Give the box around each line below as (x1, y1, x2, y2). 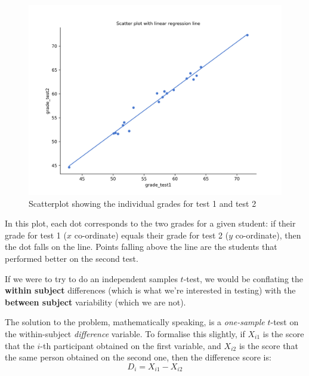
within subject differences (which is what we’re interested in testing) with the (5, 284, 296, 296)
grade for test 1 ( (5, 228, 67, 241)
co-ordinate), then (235, 228, 301, 241)
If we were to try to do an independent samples (5, 272, 178, 285)
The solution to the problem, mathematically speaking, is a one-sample (5, 316, 265, 328)
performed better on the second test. (5, 252, 138, 264)
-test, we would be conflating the (183, 272, 303, 285)
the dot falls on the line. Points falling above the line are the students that (5, 240, 277, 253)
